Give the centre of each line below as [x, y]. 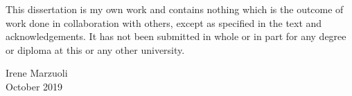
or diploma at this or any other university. [95, 49]
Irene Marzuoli [37, 73]
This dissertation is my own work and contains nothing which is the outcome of [175, 9]
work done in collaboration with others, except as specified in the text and [164, 22]
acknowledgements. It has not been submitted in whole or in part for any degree [176, 36]
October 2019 [34, 86]
